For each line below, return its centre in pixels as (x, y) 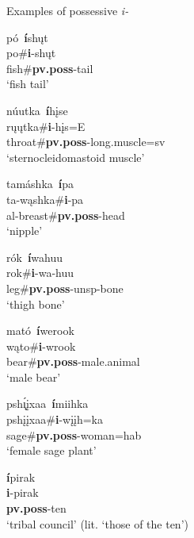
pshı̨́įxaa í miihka (48, 403)
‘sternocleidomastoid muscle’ (76, 157)
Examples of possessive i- (68, 10)
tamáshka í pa (40, 184)
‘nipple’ (25, 231)
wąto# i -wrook (41, 346)
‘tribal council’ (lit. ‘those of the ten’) (97, 523)
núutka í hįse (37, 110)
